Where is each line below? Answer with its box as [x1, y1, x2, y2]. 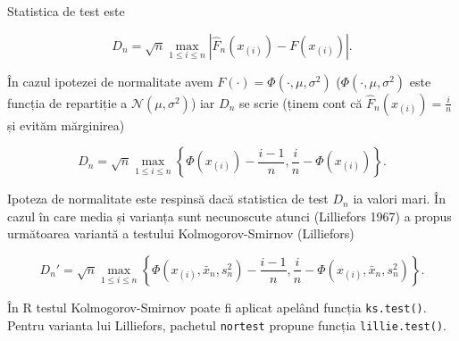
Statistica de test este [7, 2, 125, 20]
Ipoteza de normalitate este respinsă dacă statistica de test [7, 189, 329, 208]
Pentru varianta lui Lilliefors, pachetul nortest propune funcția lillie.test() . [7, 315, 446, 334]
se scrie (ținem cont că [238, 93, 363, 112]
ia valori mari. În [353, 189, 446, 208]
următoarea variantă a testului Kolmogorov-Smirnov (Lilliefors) [7, 224, 355, 243]
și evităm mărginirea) [7, 115, 125, 134]
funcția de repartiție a [7, 93, 128, 112]
